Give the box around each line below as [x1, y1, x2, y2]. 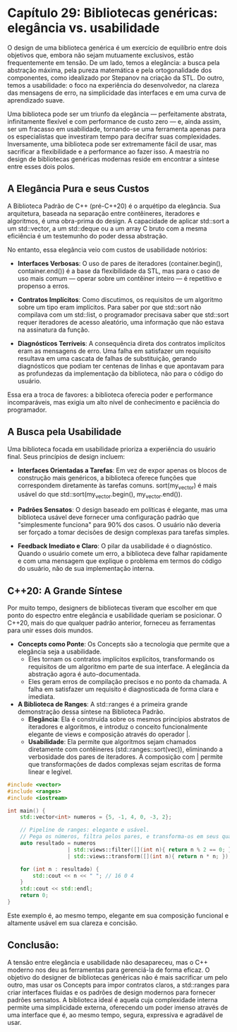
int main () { [7, 807, 46, 814]
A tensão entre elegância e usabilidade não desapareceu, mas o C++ [7, 958, 208, 966]
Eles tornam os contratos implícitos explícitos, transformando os [28, 654, 215, 663]
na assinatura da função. [17, 325, 90, 334]
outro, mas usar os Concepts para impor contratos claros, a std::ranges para [7, 980, 230, 989]
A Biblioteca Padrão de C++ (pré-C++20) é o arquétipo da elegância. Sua [7, 202, 221, 210]
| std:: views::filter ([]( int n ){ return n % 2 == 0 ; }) [67, 846, 235, 853]
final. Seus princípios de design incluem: [7, 452, 126, 460]
